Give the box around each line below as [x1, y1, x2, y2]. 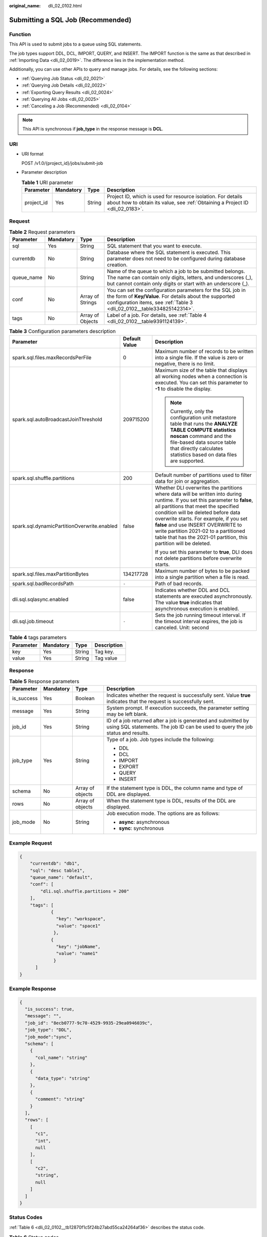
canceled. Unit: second [155, 624, 209, 631]
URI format [21, 151, 44, 157]
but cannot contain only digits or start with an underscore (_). [107, 280, 250, 287]
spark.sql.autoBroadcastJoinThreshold [12, 416, 102, 423]
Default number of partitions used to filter [155, 472, 252, 478]
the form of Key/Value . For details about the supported [107, 292, 235, 299]
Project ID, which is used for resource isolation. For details [107, 193, 242, 200]
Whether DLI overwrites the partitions [155, 484, 242, 491]
